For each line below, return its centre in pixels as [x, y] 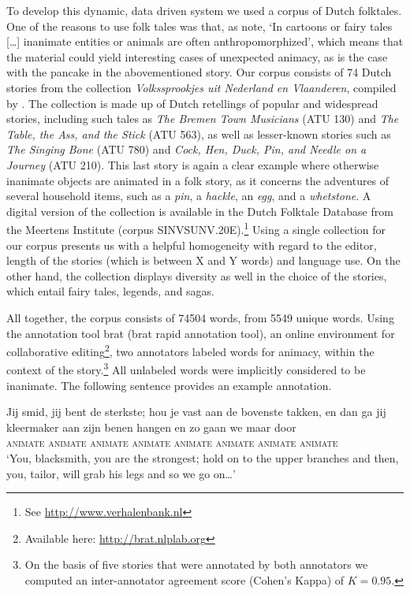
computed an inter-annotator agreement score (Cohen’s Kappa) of [184, 579]
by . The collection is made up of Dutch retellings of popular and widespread [192, 103]
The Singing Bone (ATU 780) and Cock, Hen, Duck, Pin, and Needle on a [186, 149]
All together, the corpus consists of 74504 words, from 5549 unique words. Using [200, 317]
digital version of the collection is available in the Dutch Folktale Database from [200, 211]
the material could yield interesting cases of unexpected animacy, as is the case [197, 56]
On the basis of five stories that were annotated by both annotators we [196, 564]
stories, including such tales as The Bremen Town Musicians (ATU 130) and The [203, 119]
